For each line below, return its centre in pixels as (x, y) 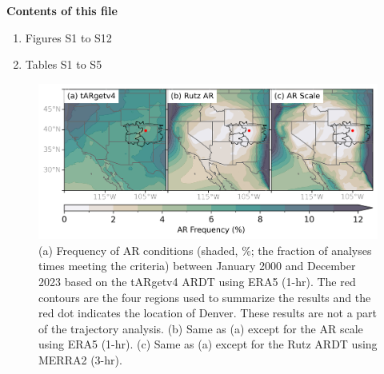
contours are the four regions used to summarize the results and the (205, 297)
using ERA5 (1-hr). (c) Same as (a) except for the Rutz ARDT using (208, 344)
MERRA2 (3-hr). (80, 359)
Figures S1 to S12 (68, 37)
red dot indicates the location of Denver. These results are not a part (208, 313)
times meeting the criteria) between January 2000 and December (197, 266)
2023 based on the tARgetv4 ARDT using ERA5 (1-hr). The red (197, 281)
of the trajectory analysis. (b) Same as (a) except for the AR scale (201, 328)
